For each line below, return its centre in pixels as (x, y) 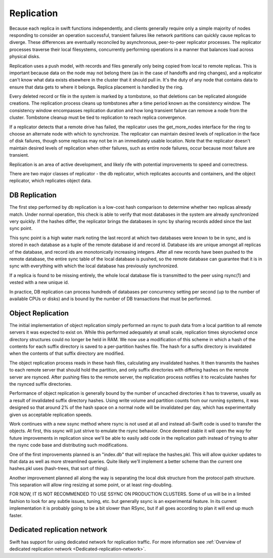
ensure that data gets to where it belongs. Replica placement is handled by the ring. (97, 87)
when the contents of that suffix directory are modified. (67, 353)
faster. (16, 515)
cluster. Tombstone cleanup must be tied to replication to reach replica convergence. (98, 118)
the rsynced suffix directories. (41, 384)
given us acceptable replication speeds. (51, 414)
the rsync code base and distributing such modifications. (69, 445)
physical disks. (25, 57)
